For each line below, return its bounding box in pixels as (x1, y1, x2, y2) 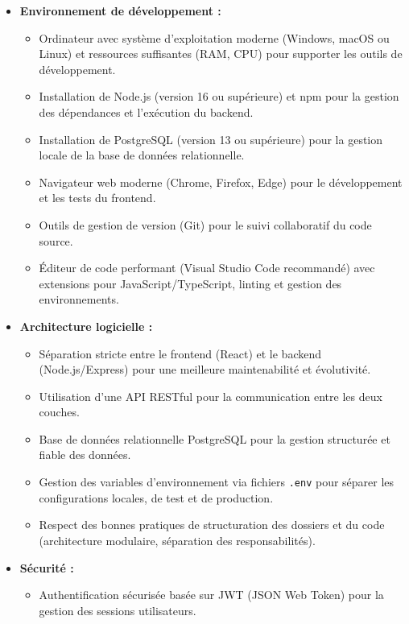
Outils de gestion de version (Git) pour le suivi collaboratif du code (39, 216, 372, 233)
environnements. (39, 291, 119, 308)
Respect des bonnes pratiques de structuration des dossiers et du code (39, 516, 385, 533)
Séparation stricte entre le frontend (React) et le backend (39, 345, 321, 362)
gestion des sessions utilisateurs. (39, 601, 196, 618)
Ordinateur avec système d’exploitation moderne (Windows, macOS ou (39, 29, 390, 46)
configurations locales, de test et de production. (39, 489, 274, 506)
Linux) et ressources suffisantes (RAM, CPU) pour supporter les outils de (39, 45, 403, 62)
